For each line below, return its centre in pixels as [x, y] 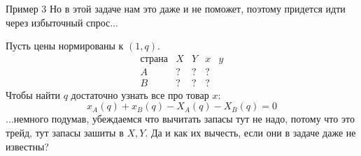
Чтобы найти [33, 94]
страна [154, 59]
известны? [27, 146]
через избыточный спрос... [62, 22]
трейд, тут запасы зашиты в [65, 133]
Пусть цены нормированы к [65, 46]
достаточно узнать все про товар [140, 94]
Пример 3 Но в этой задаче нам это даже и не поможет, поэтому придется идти [176, 8]
